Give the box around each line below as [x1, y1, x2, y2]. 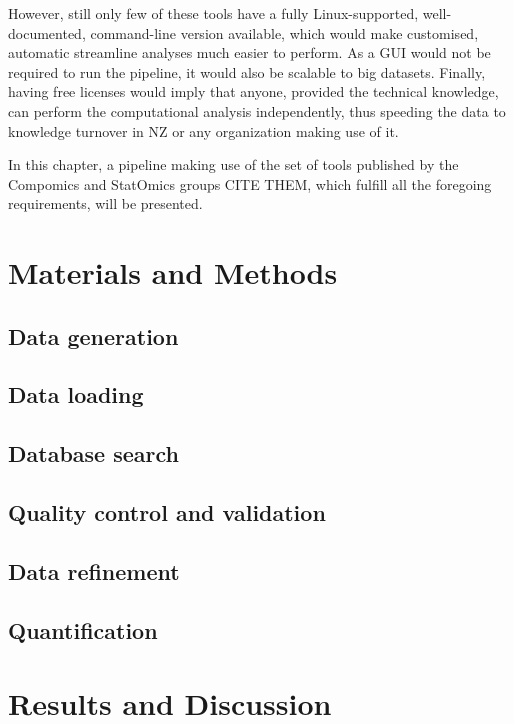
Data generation [8, 320, 179, 351]
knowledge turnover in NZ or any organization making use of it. [8, 120, 399, 141]
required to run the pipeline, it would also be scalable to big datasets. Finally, [8, 61, 486, 82]
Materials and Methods [8, 252, 338, 293]
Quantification [8, 614, 158, 645]
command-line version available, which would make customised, [90, 22, 479, 43]
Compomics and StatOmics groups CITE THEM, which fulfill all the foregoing [8, 173, 492, 194]
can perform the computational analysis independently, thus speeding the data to [8, 100, 506, 121]
